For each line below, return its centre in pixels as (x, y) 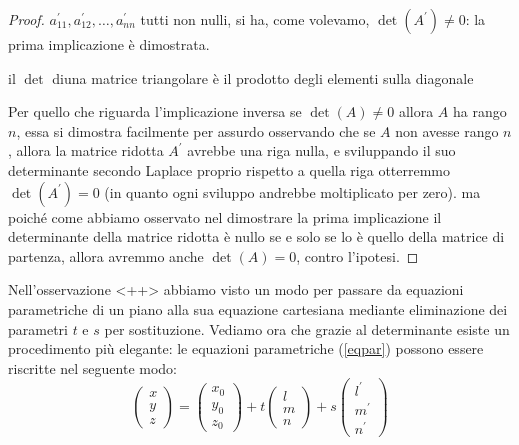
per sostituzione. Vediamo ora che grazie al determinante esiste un (307, 328)
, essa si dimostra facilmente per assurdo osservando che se (196, 130)
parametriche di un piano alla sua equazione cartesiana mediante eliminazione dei (258, 308)
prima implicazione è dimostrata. (109, 44)
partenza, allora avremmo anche (106, 255)
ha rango (479, 111)
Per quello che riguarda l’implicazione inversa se (155, 111)
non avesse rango (447, 130)
